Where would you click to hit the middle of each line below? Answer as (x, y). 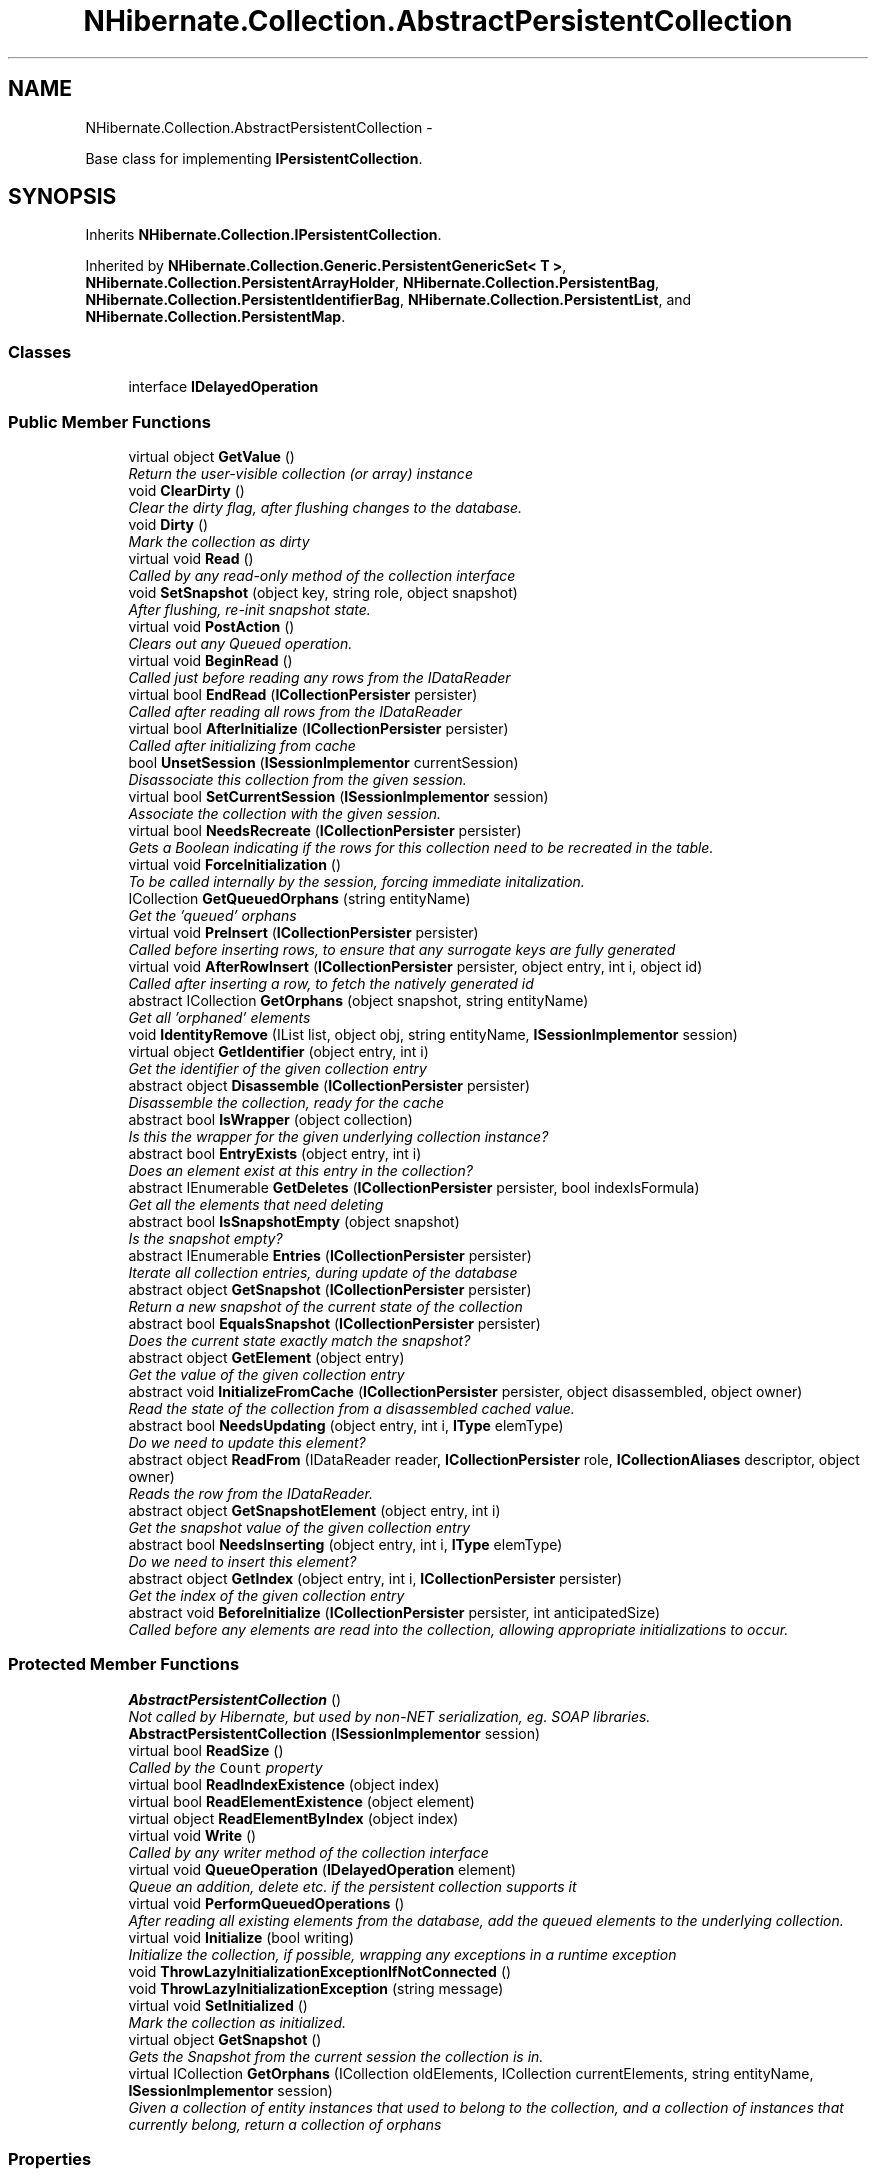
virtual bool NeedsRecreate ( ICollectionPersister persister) (325, 830)
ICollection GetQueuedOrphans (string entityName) (299, 898)
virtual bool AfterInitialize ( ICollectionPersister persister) (318, 728)
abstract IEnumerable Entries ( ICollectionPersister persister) (330, 1255)
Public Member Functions (109, 421)
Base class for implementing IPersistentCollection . (254, 158)
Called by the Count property (225, 1767)
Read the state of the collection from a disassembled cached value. (351, 1408)
